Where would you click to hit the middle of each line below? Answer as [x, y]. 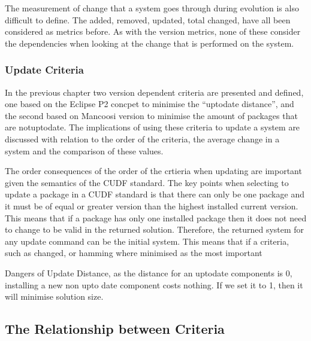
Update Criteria [44, 70]
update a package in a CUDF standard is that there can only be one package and [155, 194]
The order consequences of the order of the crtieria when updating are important [153, 171]
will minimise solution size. [54, 296]
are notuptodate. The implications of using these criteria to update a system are [153, 127]
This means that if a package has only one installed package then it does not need [156, 217]
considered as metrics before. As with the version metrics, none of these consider [153, 31]
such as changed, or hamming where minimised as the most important [134, 253]
